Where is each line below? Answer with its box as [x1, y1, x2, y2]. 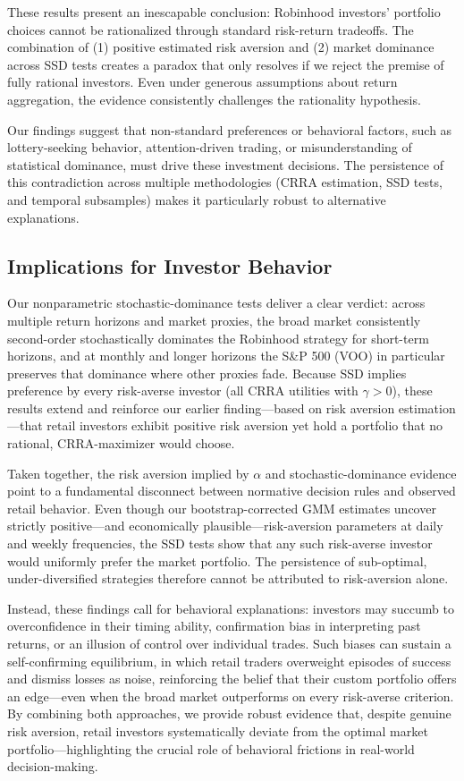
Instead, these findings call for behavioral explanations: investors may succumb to [7, 598, 454, 617]
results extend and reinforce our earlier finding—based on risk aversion [7, 398, 395, 417]
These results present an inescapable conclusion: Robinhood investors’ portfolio [7, 3, 441, 21]
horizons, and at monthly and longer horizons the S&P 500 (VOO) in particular [7, 346, 445, 365]
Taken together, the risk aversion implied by [7, 463, 249, 482]
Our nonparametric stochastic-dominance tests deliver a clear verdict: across [7, 293, 426, 312]
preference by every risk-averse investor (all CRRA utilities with [7, 381, 359, 400]
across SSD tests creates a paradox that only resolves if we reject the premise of [7, 55, 444, 73]
